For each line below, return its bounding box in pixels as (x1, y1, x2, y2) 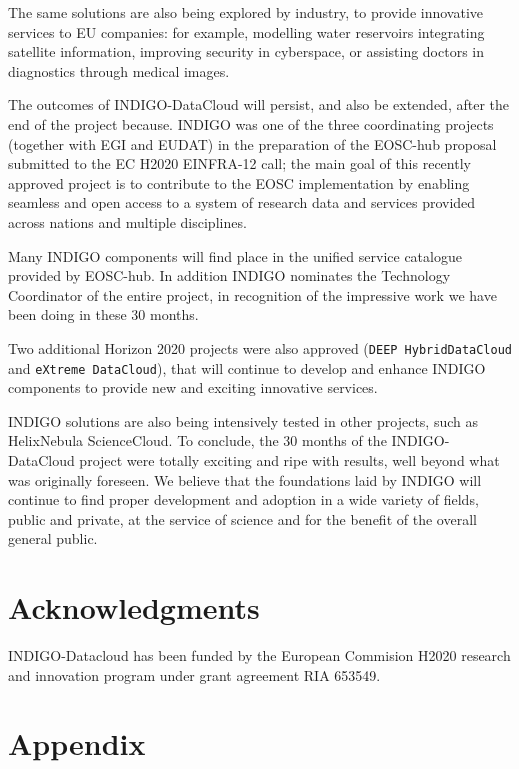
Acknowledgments (8, 587, 260, 628)
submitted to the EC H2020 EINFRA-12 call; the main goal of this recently (8, 153, 471, 174)
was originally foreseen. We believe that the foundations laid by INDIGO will (8, 469, 482, 490)
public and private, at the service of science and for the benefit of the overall (8, 508, 477, 529)
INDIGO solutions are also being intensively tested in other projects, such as (8, 410, 479, 431)
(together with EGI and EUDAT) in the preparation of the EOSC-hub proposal (8, 133, 497, 154)
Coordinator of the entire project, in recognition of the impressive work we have (8, 284, 497, 305)
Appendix (8, 723, 146, 764)
